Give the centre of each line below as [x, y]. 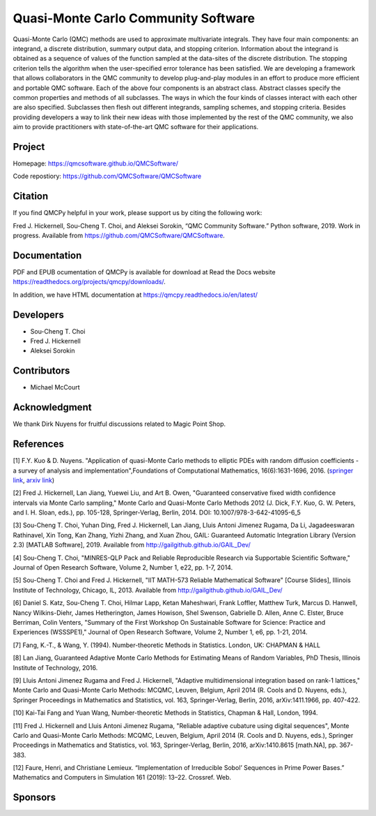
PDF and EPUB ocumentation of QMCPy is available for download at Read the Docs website [144, 272]
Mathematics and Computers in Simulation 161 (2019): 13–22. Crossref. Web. [122, 778]
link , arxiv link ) [34, 480]
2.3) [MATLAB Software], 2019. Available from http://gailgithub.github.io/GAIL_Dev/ [132, 545]
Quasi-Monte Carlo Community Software [134, 18]
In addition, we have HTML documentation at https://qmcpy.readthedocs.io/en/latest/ [135, 295]
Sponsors [34, 798]
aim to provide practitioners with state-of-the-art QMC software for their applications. [136, 127]
